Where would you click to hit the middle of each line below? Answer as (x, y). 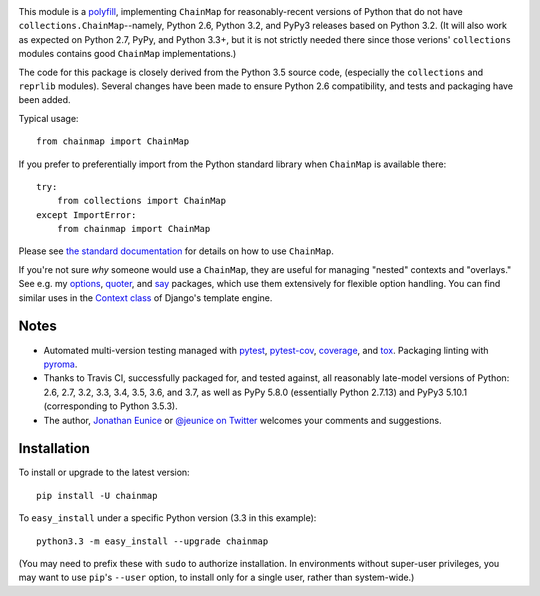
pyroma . (60, 364)
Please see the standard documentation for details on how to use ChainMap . (176, 251)
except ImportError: (86, 214)
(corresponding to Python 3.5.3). (111, 406)
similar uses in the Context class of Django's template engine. (145, 297)
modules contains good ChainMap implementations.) (127, 54)
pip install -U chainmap (97, 495)
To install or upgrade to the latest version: (104, 472)
